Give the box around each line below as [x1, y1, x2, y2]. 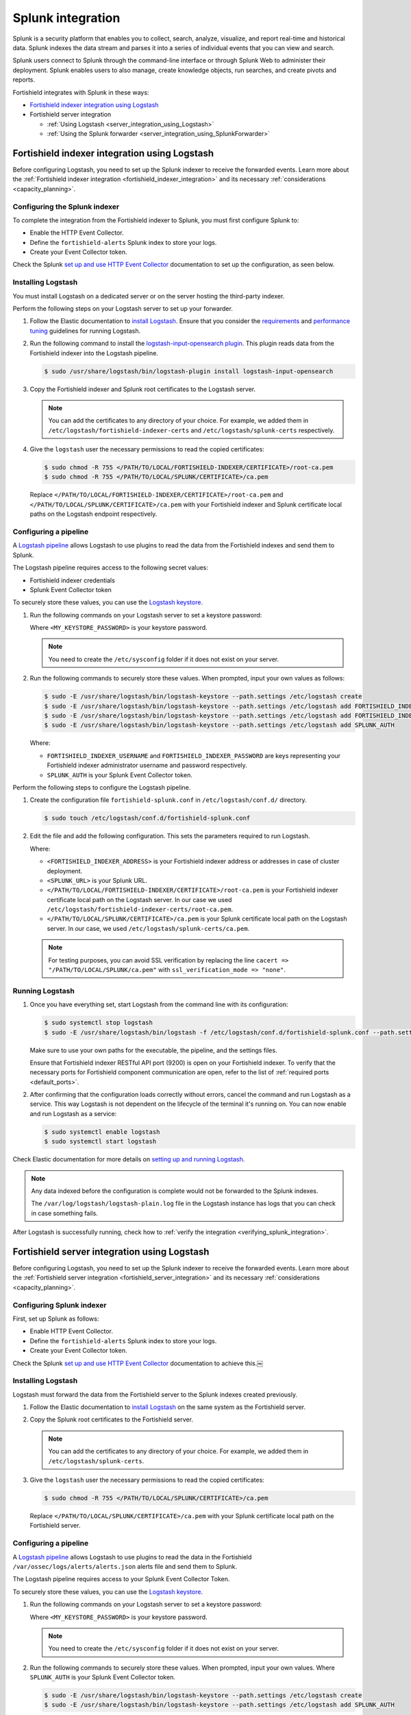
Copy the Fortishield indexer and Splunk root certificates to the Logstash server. [29, 385, 256, 393]
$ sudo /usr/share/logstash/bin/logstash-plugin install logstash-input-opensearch [44, 367, 334, 375]
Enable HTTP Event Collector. [29, 1327, 113, 1336]
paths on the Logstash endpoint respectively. [29, 510, 158, 518]
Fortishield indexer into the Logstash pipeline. [29, 348, 159, 357]
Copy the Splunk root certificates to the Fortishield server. [29, 1415, 193, 1423]
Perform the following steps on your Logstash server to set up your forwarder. [12, 304, 233, 312]
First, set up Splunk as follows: [12, 1314, 99, 1323]
